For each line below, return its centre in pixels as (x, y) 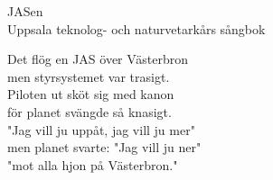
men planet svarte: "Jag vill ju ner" (104, 147)
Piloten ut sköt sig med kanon (91, 94)
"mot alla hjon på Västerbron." (93, 164)
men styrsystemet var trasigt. (89, 76)
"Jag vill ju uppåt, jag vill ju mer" (101, 129)
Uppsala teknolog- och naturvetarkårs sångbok (136, 28)
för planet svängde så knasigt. (89, 111)
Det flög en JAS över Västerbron (98, 59)
